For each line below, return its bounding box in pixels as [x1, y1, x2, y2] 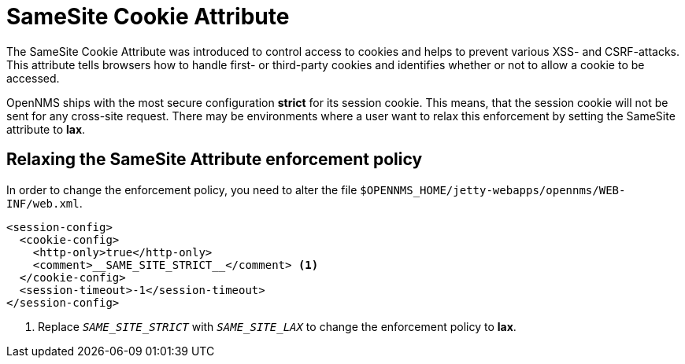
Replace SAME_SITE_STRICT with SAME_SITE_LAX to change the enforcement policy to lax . [38, 319, 517, 333]
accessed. [6, 71, 60, 85]
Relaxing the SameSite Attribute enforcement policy [6, 149, 423, 170]
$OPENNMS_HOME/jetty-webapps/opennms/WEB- [360, 183, 626, 197]
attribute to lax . [6, 122, 86, 136]
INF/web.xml [6, 197, 80, 210]
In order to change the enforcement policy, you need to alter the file [6, 182, 357, 197]
